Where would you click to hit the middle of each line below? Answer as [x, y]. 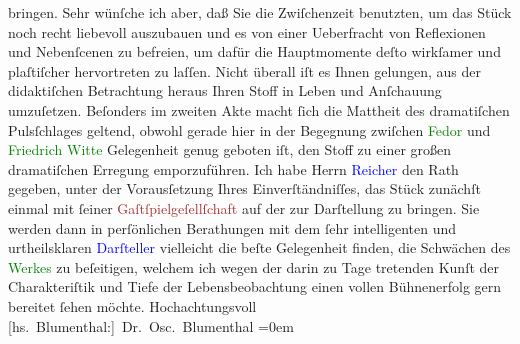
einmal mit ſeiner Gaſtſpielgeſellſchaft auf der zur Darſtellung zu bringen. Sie [244, 207]
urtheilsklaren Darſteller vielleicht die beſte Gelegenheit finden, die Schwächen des [259, 247]
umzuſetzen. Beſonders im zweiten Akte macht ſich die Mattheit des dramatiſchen [259, 109]
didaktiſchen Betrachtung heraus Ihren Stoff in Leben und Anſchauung [225, 90]
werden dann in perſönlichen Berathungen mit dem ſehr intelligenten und [232, 227]
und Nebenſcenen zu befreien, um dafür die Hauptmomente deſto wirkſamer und [254, 51]
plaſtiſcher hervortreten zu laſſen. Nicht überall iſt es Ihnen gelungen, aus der [244, 70]
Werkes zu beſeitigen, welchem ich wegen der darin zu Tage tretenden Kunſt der [254, 266]
